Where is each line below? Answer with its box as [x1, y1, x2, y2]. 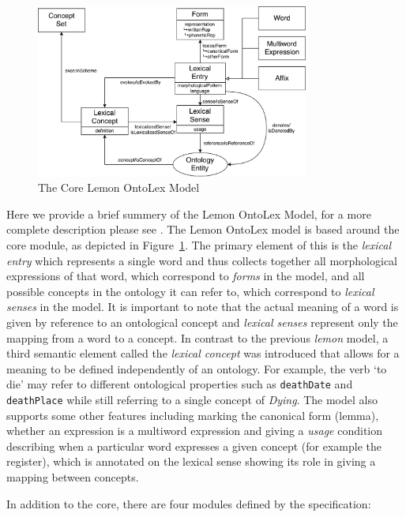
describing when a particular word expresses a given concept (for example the [6, 437, 382, 454]
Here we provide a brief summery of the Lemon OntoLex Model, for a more [6, 205, 371, 222]
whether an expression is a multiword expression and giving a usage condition [6, 422, 383, 439]
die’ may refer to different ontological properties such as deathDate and [6, 376, 353, 392]
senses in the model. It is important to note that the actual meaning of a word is [6, 298, 399, 315]
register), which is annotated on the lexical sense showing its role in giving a [6, 453, 376, 470]
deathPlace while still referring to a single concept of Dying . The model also [6, 391, 378, 407]
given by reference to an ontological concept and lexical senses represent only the [6, 313, 398, 330]
